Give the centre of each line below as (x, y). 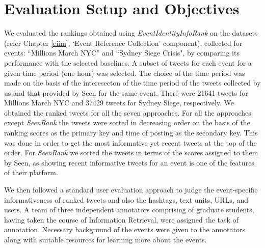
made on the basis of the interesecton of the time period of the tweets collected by (132, 83)
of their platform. (31, 172)
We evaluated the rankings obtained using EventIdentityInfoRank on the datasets (131, 33)
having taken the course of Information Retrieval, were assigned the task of (121, 219)
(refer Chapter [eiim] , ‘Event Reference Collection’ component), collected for (123, 43)
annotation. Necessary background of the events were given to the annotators (125, 229)
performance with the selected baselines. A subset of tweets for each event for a (128, 62)
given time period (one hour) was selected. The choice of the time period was (125, 73)
